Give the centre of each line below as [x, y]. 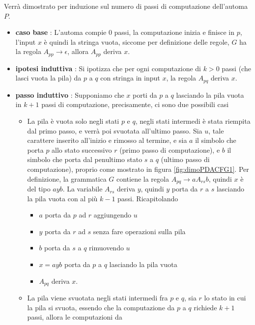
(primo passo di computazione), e [170, 149]
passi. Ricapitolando [148, 198]
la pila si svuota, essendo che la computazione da [101, 307]
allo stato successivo [82, 149]
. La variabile [83, 189]
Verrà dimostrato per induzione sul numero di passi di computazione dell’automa [126, 6]
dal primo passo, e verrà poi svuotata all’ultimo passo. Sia [115, 130]
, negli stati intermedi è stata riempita [193, 121]
